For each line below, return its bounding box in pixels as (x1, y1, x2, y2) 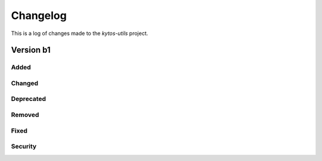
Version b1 (11, 45, 51, 55)
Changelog (11, 9, 67, 22)
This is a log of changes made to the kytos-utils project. (11, 30, 148, 37)
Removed (11, 111, 39, 119)
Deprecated (11, 95, 47, 103)
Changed (11, 79, 39, 87)
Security (11, 143, 37, 151)
